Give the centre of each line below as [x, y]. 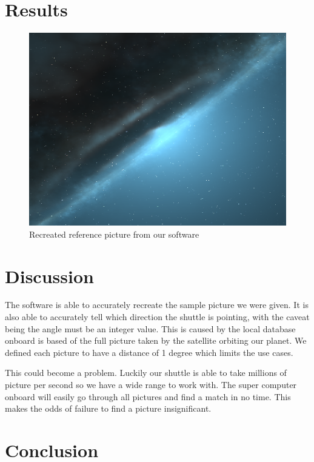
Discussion [49, 276]
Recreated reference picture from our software [114, 234]
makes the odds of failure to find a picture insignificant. [108, 408]
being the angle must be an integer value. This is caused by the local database [150, 328]
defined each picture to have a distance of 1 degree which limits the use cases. [149, 352]
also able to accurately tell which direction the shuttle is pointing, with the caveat [157, 317]
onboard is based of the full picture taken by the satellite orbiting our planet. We [156, 340]
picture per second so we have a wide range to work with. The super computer [151, 384]
